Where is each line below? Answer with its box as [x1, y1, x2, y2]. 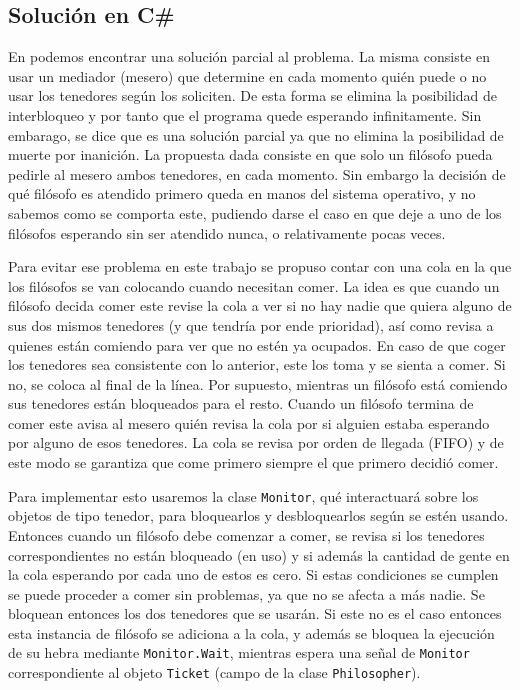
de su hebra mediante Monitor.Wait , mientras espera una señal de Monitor [8, 642, 470, 663]
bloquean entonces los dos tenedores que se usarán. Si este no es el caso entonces [8, 603, 502, 624]
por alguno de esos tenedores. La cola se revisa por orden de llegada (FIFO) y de [8, 432, 504, 453]
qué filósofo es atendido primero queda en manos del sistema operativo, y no [8, 183, 476, 204]
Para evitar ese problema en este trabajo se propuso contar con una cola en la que [8, 256, 512, 277]
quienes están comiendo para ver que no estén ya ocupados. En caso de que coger [8, 334, 506, 355]
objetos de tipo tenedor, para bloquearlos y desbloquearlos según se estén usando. [8, 505, 509, 526]
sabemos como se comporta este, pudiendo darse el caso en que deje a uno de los [8, 202, 502, 223]
